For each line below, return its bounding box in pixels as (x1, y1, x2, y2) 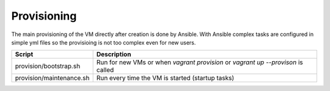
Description (96, 50, 131, 59)
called (96, 66, 114, 75)
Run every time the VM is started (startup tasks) (96, 74, 235, 82)
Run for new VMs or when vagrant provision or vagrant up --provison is (96, 58, 303, 67)
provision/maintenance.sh (15, 74, 90, 82)
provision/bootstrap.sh (15, 62, 81, 70)
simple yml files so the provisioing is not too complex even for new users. (11, 38, 196, 46)
